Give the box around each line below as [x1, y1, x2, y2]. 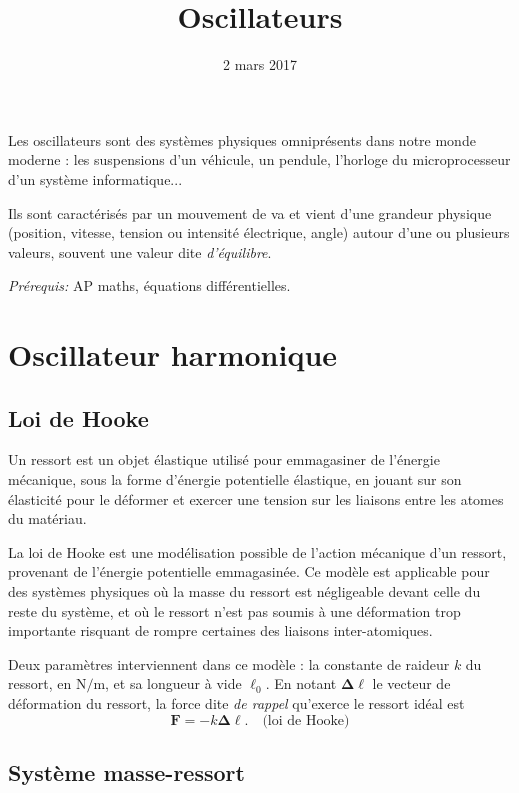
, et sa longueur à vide [105, 673, 242, 694]
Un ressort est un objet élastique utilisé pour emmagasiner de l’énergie [8, 449, 440, 470]
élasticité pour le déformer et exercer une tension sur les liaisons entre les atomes [8, 488, 504, 509]
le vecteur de [372, 673, 451, 694]
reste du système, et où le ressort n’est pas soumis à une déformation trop [8, 600, 461, 621]
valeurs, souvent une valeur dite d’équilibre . [8, 241, 272, 262]
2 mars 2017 [223, 54, 297, 75]
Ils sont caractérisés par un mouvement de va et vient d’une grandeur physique [8, 202, 492, 223]
